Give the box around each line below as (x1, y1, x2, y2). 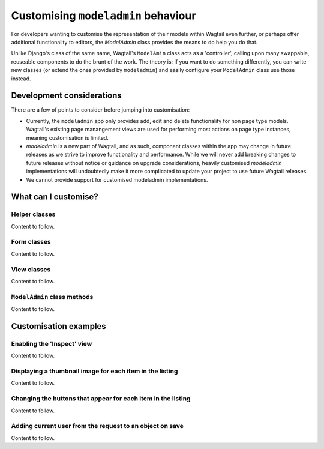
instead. (11, 75, 31, 82)
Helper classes (11, 210, 56, 218)
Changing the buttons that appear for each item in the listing (11, 394, 191, 403)
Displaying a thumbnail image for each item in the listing (11, 367, 178, 375)
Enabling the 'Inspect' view (11, 339, 92, 348)
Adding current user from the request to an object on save (11, 422, 184, 430)
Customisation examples (11, 321, 106, 331)
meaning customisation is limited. (26, 134, 109, 141)
